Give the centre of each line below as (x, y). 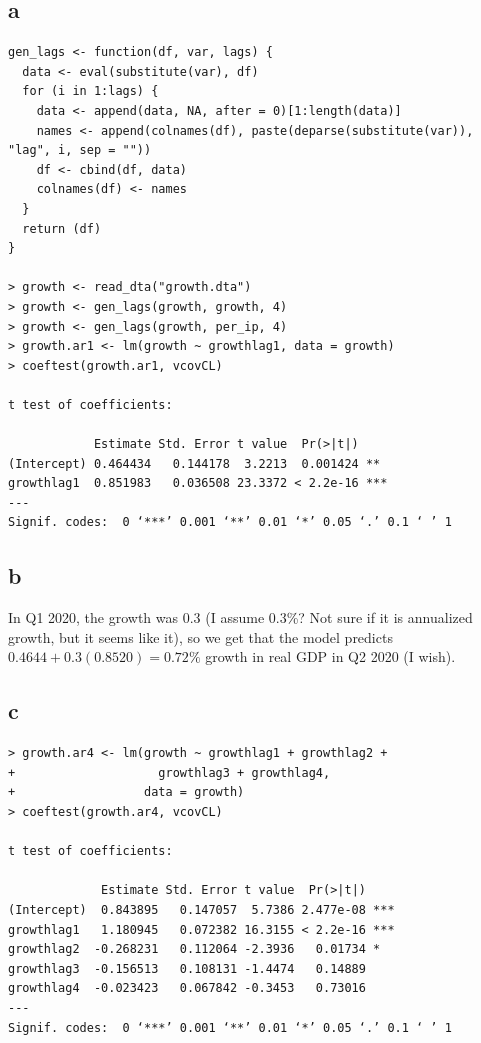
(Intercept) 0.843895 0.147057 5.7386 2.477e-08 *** (201, 909)
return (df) (62, 228)
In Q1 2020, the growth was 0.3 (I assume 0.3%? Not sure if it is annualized (240, 617)
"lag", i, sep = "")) (80, 150)
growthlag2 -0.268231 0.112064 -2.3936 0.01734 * (194, 949)
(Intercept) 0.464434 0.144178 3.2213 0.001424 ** (194, 463)
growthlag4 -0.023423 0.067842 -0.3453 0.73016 (187, 988)
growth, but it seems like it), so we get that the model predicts (200, 636)
